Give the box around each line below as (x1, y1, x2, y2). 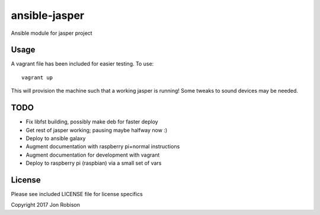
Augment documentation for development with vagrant (25, 151, 160, 158)
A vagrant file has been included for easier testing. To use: (11, 60, 154, 67)
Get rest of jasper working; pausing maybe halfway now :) (25, 126, 168, 133)
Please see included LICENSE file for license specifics (11, 191, 143, 197)
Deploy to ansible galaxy (25, 135, 86, 142)
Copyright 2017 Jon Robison (11, 201, 80, 209)
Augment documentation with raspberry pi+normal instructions (25, 143, 180, 150)
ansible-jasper (11, 9, 85, 22)
